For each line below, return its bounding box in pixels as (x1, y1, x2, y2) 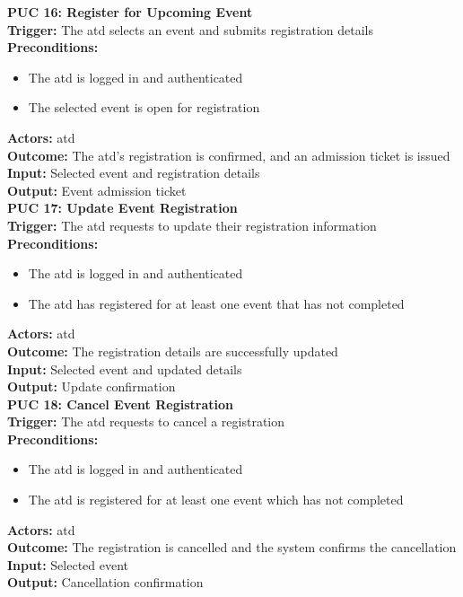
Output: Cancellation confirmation (7, 573, 204, 592)
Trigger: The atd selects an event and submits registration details (7, 20, 374, 39)
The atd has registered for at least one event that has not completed (28, 294, 405, 312)
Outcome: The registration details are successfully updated (7, 341, 338, 360)
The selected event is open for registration (28, 98, 260, 117)
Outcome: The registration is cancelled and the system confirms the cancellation (7, 538, 457, 557)
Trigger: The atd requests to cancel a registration (7, 412, 285, 431)
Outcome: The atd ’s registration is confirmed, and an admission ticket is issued (7, 145, 450, 164)
